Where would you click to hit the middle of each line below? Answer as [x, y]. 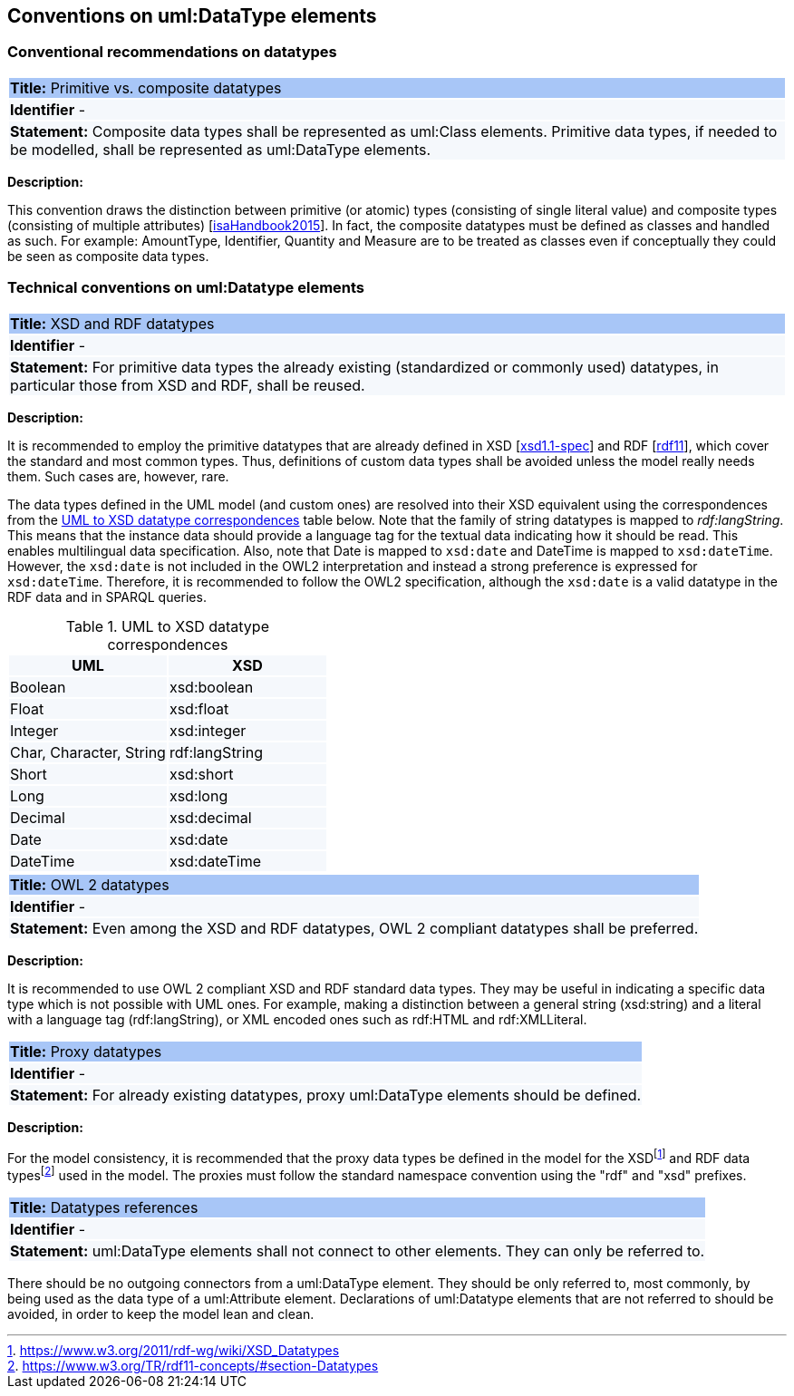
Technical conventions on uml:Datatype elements [186, 288]
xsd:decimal [210, 817]
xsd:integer [208, 730]
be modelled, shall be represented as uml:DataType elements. [221, 149]
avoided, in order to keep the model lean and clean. [161, 1314]
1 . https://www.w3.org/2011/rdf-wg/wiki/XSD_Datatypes [174, 1350]
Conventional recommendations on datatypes [172, 52]
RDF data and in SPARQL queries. [107, 596]
